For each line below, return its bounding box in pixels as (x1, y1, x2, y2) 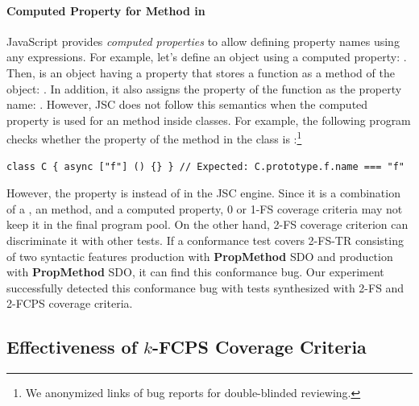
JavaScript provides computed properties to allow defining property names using (6, 32, 400, 49)
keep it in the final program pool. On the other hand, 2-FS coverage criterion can (6, 216, 409, 233)
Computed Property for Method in (6, 2, 205, 19)
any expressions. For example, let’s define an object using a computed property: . (6, 48, 407, 65)
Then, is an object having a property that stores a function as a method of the (6, 64, 395, 81)
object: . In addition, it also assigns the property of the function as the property (6, 80, 402, 97)
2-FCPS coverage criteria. (6, 295, 133, 312)
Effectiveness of (6, 334, 138, 359)
